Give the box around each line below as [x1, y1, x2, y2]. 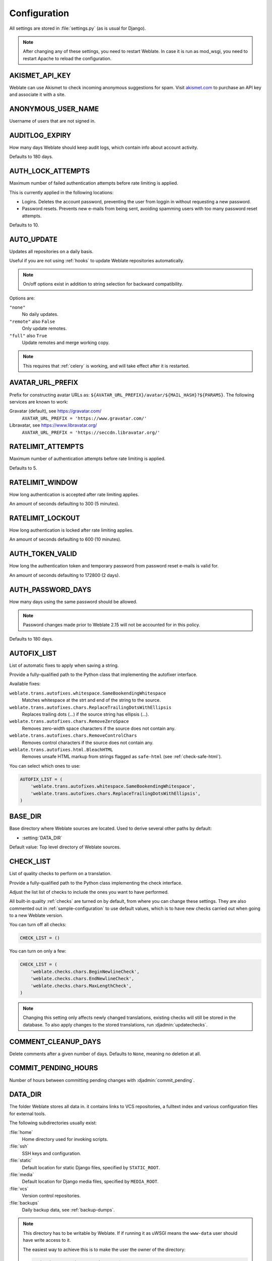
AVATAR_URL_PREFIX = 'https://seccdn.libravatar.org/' [22, 429, 161, 435]
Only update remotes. [22, 325, 67, 331]
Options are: [9, 295, 35, 301]
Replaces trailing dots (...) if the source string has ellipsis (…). [22, 711, 149, 717]
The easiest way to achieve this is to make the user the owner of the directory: [23, 1246, 186, 1252]
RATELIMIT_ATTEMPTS [9, 442, 84, 451]
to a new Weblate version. [9, 912, 63, 919]
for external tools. [9, 1110, 46, 1117]
